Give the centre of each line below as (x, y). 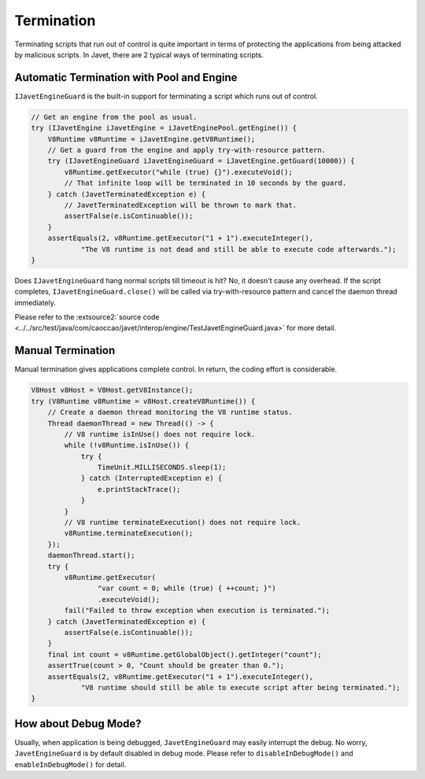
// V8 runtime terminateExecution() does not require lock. (183, 522)
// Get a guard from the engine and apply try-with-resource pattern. (187, 150)
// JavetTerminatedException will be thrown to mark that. (181, 205)
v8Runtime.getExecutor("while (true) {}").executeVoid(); (178, 172)
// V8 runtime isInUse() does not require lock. (160, 434)
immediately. (35, 302)
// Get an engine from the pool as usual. (114, 117)
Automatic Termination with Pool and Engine (126, 78)
